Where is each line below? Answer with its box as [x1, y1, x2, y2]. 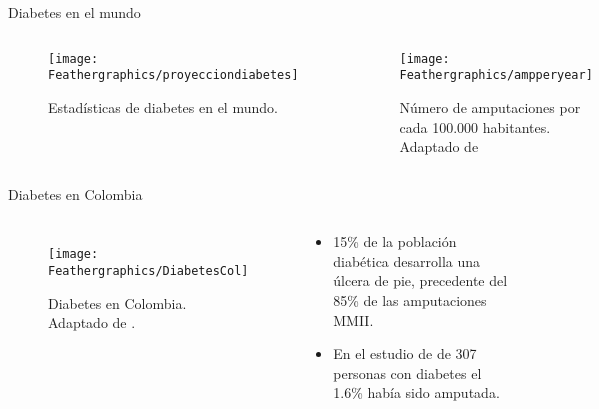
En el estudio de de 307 [333, 343, 477, 364]
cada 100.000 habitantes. [399, 116, 551, 137]
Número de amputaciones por [399, 96, 581, 117]
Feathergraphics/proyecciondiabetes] [48, 68, 299, 83]
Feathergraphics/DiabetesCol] [48, 263, 249, 278]
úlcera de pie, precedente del [333, 270, 508, 291]
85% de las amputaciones [333, 290, 487, 311]
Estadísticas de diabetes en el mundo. [48, 96, 278, 117]
